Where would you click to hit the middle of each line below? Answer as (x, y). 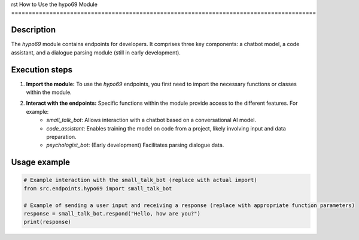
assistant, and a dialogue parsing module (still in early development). (96, 52)
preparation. (62, 136)
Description (34, 30)
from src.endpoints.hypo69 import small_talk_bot (98, 188)
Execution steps (42, 70)
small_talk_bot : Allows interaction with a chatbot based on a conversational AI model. (151, 120)
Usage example (41, 162)
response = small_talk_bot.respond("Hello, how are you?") (112, 213)
